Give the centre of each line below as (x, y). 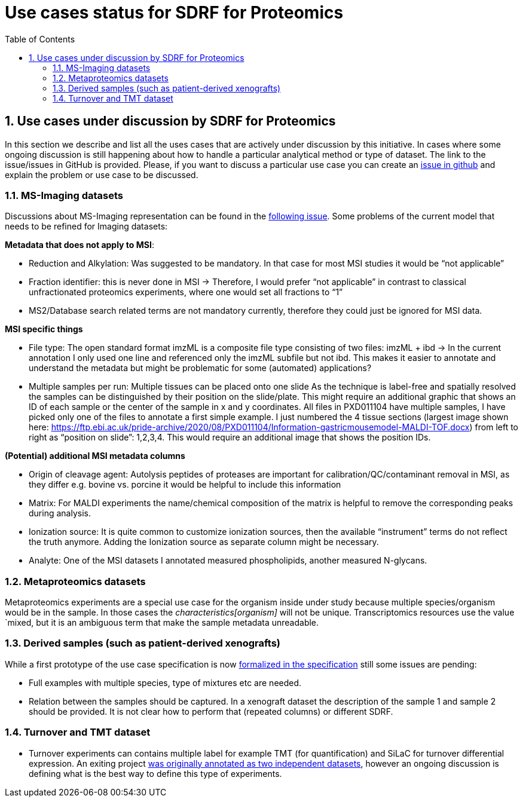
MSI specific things (44, 329)
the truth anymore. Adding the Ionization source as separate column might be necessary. (204, 542)
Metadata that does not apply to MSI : (79, 245)
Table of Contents (40, 39)
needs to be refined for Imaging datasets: (86, 226)
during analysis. (60, 513)
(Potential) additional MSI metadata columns (95, 456)
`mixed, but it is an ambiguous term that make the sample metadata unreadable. (162, 623)
